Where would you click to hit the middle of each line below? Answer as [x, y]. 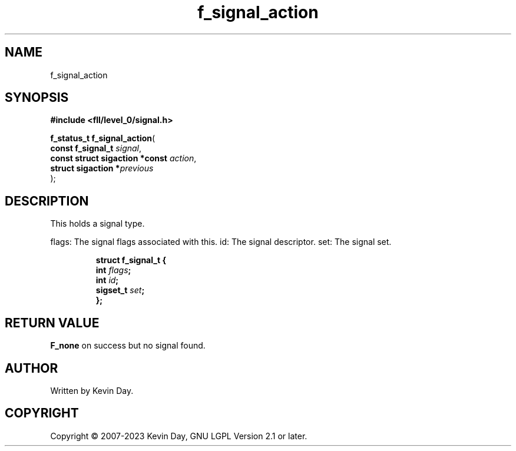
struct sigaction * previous [102, 168]
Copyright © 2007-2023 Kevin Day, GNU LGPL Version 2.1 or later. [179, 436]
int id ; [107, 280]
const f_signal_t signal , [96, 148]
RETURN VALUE [52, 323]
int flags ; [113, 270]
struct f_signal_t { [131, 260]
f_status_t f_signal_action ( [103, 138]
